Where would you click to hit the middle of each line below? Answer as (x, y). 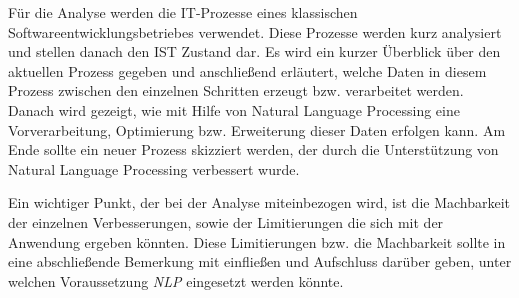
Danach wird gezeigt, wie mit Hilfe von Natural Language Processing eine (234, 109)
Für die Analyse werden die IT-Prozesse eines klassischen (183, 12)
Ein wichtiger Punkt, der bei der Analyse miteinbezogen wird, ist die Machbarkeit (259, 202)
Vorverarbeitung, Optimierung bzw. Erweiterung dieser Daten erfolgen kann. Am (257, 129)
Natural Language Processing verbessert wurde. (154, 168)
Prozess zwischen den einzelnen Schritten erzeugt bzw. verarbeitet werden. (236, 90)
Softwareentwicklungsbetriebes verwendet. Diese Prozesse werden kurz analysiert (255, 31)
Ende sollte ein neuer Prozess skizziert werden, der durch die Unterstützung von (253, 149)
